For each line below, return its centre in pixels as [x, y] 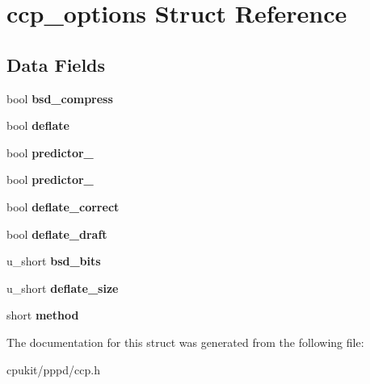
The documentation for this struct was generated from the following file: [185, 342]
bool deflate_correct [63, 206]
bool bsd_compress [60, 98]
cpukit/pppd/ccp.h [53, 369]
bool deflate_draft [57, 234]
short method [43, 315]
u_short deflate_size [63, 288]
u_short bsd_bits [54, 261]
